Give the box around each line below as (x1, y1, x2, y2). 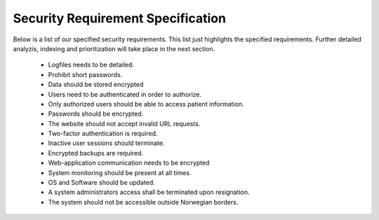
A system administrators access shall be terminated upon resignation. (48, 188, 250, 196)
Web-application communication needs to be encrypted (48, 158, 210, 167)
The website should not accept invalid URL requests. (48, 119, 201, 128)
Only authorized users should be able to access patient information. (48, 99, 245, 108)
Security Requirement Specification (13, 11, 226, 26)
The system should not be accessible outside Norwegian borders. (48, 198, 239, 206)
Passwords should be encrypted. (48, 109, 144, 118)
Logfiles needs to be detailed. (48, 60, 135, 69)
